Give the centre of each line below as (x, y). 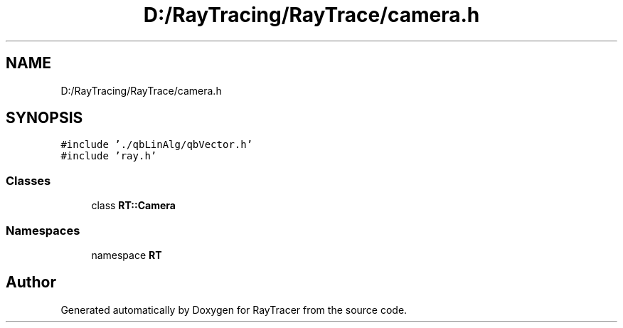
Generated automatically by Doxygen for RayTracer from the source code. (234, 310)
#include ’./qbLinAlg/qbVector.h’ (157, 145)
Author (31, 282)
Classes (28, 180)
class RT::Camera (133, 206)
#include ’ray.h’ (109, 156)
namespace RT (127, 255)
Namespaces (43, 230)
